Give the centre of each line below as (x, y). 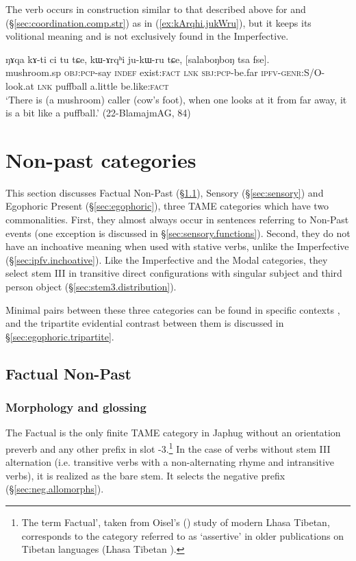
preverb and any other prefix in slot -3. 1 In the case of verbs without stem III (168, 448)
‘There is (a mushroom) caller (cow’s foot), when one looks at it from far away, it (176, 99)
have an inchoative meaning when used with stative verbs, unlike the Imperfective (177, 246)
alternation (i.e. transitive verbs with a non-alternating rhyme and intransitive (170, 462)
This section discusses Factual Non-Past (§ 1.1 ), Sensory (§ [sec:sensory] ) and (165, 192)
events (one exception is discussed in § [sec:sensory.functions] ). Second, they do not (178, 233)
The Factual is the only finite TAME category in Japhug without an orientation (173, 433)
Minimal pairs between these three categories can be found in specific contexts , (173, 309)
